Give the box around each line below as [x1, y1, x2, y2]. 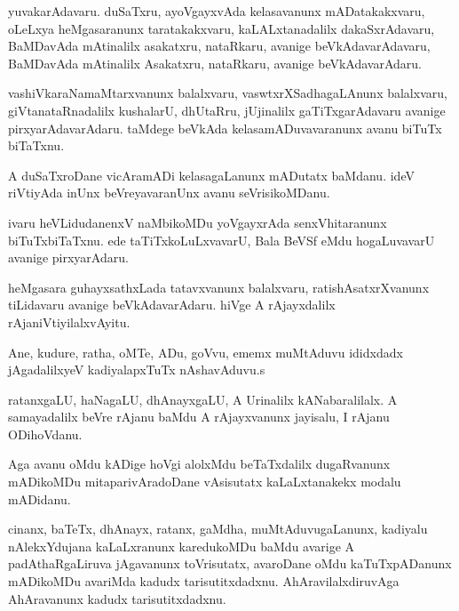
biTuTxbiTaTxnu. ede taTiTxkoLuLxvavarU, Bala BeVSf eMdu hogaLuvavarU [8, 230, 435, 249]
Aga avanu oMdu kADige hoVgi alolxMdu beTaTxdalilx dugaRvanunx [8, 454, 391, 473]
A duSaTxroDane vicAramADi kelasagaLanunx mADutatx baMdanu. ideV [8, 165, 415, 184]
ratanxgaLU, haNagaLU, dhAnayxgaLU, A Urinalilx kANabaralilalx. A [8, 390, 398, 408]
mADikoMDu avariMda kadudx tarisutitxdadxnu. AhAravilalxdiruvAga [8, 572, 400, 591]
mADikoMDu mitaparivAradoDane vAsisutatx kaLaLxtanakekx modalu [8, 472, 401, 491]
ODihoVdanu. [8, 424, 83, 443]
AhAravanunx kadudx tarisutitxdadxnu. [8, 589, 226, 607]
